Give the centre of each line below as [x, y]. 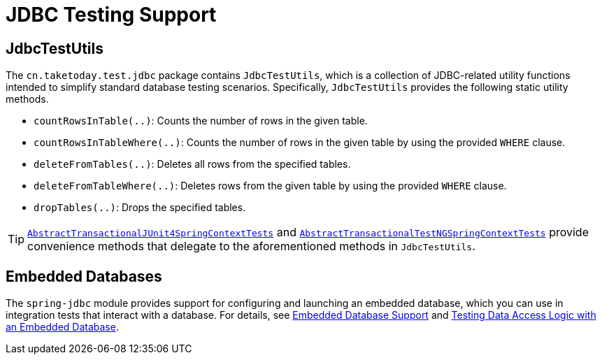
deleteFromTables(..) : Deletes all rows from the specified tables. [192, 164]
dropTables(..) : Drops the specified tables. [140, 208]
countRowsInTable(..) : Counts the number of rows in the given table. [201, 121]
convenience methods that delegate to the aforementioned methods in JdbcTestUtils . [251, 246]
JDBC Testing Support [111, 15]
